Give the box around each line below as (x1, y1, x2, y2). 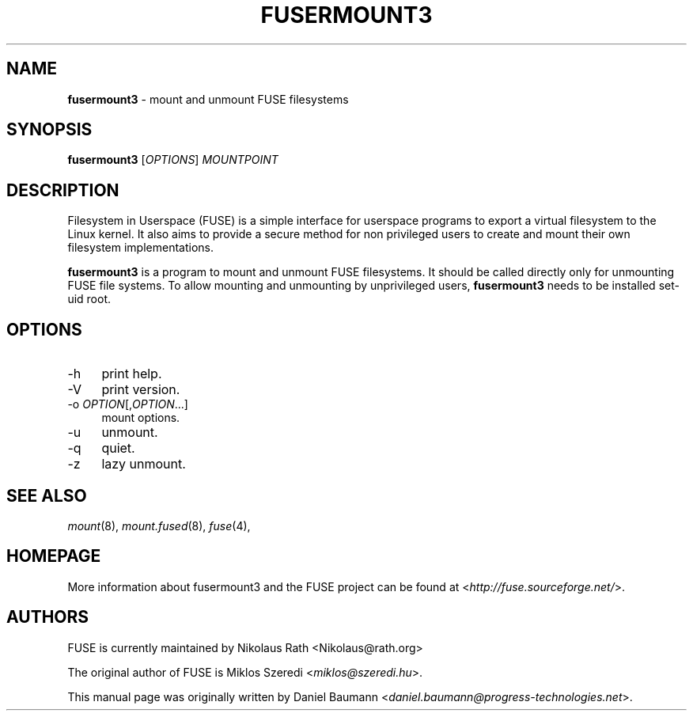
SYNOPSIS (6, 119, 93, 140)
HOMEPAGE (6, 546, 101, 567)
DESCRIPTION (6, 180, 119, 200)
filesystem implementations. (67, 241, 214, 255)
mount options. (101, 411, 180, 425)
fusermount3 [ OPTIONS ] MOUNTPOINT (67, 153, 278, 167)
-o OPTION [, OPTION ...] (67, 397, 188, 412)
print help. (101, 366, 162, 382)
